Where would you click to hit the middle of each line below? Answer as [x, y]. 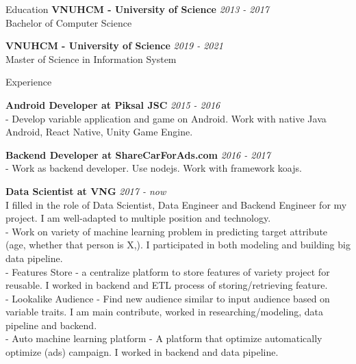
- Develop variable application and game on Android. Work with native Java [166, 118]
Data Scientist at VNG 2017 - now [86, 191]
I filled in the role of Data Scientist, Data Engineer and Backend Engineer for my [176, 204]
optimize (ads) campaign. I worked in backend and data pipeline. [142, 352]
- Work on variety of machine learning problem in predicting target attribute [167, 231]
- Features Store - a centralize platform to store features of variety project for [168, 271]
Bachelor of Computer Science [69, 22]
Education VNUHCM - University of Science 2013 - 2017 [137, 9]
